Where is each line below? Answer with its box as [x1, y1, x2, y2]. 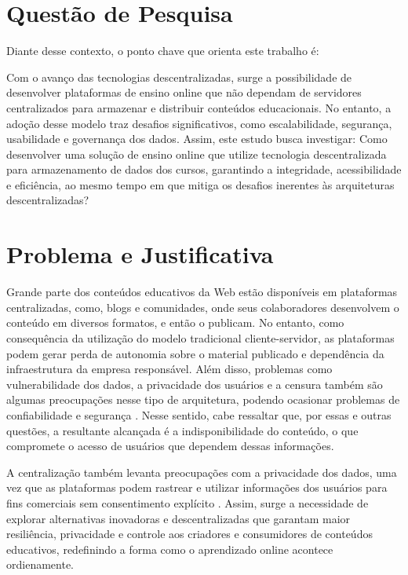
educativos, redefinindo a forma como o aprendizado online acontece [6, 540, 333, 557]
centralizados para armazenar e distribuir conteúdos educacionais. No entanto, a [6, 99, 392, 115]
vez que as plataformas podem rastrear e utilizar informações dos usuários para [6, 479, 388, 496]
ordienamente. [6, 556, 74, 573]
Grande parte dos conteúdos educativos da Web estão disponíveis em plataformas [6, 284, 398, 300]
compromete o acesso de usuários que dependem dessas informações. [6, 438, 334, 454]
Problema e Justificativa [6, 238, 274, 270]
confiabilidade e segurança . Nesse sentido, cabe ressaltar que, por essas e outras [6, 406, 392, 423]
